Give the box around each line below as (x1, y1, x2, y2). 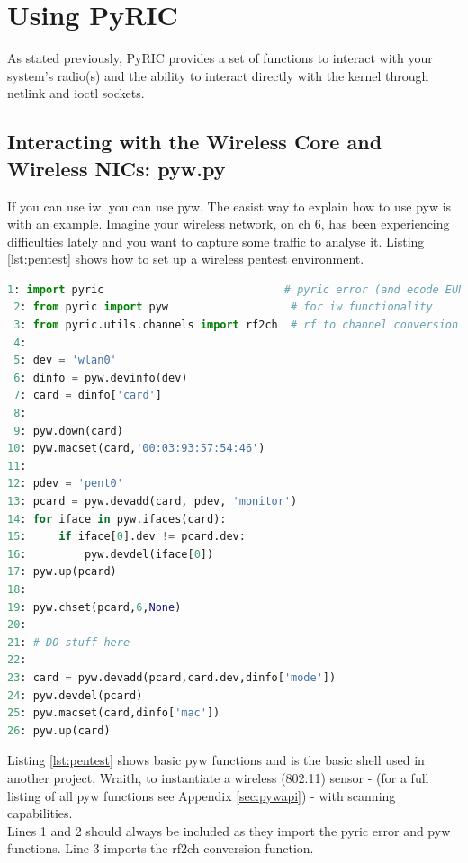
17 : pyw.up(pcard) (7, 565, 117, 579)
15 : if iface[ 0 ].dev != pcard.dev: (7, 530, 246, 544)
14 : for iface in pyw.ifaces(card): (7, 512, 227, 526)
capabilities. (7, 804, 73, 823)
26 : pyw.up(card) (7, 724, 111, 737)
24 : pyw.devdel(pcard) (7, 688, 143, 702)
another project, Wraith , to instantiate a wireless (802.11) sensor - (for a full (7, 768, 429, 787)
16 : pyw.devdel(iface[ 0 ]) (7, 547, 214, 561)
